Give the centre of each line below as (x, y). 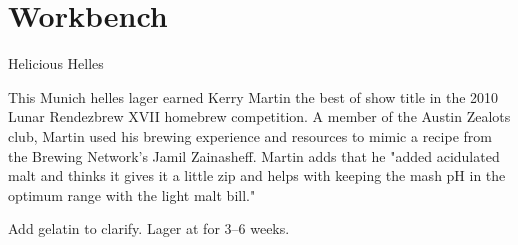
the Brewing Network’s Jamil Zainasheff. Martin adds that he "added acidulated (254, 155)
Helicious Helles (56, 63)
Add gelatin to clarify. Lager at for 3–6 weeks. (149, 228)
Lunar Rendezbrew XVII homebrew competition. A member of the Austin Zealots (259, 116)
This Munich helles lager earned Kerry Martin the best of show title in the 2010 (253, 96)
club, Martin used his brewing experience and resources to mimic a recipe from (250, 135)
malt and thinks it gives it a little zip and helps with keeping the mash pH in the (257, 175)
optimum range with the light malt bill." (132, 194)
